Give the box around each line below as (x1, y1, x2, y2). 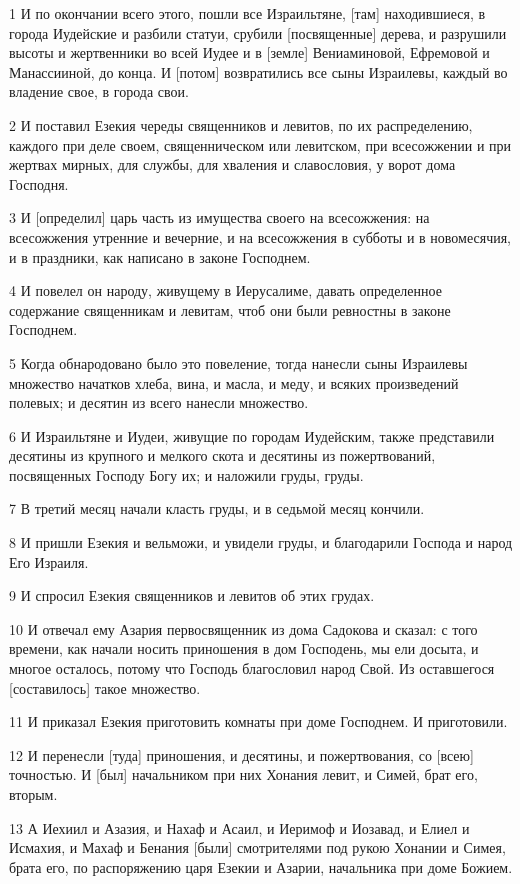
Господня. (9, 173, 69, 194)
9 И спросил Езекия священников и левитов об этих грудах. (9, 585, 375, 606)
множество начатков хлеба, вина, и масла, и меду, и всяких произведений (9, 372, 459, 393)
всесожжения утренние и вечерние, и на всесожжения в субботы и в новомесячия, (9, 226, 512, 247)
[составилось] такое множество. (9, 677, 201, 698)
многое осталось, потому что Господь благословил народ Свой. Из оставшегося (9, 658, 495, 679)
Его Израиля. (9, 551, 89, 572)
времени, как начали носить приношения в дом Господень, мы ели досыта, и (9, 638, 479, 659)
